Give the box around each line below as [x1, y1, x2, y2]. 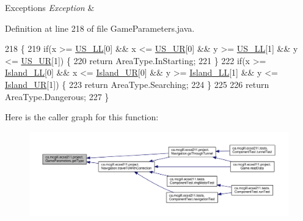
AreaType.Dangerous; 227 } [5, 90, 109, 103]
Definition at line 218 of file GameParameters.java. [5, 21, 195, 34]
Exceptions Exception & [5, 1, 95, 13]
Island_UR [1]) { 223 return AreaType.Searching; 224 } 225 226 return [5, 78, 269, 90]
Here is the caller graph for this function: [5, 111, 159, 123]
